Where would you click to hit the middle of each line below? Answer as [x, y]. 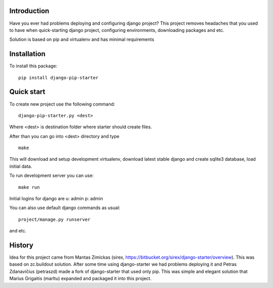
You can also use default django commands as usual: [65, 208]
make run [29, 187]
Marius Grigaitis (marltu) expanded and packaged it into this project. [80, 278]
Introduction [29, 11]
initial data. [21, 166]
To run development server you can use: [52, 176]
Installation [27, 54]
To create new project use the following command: [62, 104]
